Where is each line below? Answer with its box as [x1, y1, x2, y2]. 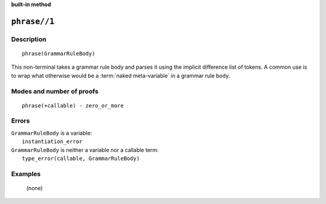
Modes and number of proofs [11, 87, 99, 95]
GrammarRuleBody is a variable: [11, 129, 92, 136]
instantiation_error [22, 138, 83, 145]
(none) [26, 184, 43, 191]
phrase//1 [11, 16, 54, 27]
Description [11, 35, 46, 43]
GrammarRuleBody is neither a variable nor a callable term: [11, 146, 159, 153]
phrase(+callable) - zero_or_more [22, 102, 124, 109]
